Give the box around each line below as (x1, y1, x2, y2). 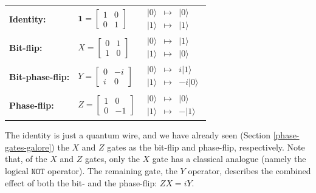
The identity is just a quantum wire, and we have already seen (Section (5, 129, 271, 141)
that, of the (5, 152, 47, 165)
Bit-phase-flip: (9, 70, 70, 83)
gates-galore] (5, 140, 52, 153)
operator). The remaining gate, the (47, 164, 177, 177)
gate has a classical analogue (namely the (152, 152, 306, 165)
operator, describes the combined (188, 164, 311, 177)
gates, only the (85, 152, 140, 165)
